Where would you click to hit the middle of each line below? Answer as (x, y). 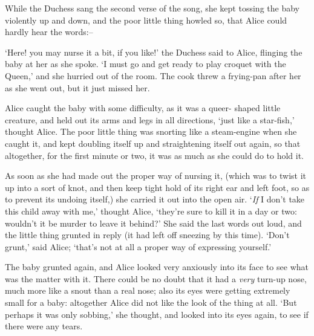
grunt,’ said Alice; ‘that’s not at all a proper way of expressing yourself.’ (138, 246)
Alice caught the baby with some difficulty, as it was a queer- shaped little (143, 108)
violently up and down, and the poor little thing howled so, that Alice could (146, 20)
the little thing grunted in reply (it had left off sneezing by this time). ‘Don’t (147, 235)
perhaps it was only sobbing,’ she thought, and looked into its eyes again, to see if (157, 314)
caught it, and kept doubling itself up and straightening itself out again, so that (153, 143)
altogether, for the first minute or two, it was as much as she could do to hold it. (155, 155)
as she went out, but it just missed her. (77, 87)
